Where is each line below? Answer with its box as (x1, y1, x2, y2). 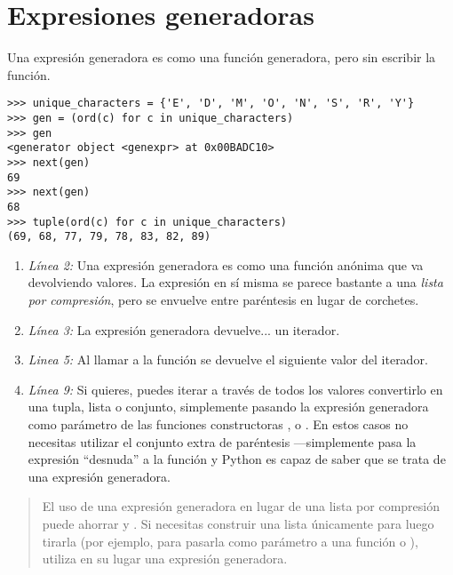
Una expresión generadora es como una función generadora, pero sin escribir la (7, 48, 436, 67)
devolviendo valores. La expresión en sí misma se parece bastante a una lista (28, 273, 443, 291)
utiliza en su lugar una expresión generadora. (42, 549, 288, 568)
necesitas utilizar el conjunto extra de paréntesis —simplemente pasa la (28, 432, 417, 451)
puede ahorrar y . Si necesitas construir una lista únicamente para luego (42, 515, 434, 532)
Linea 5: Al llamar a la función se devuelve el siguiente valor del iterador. (28, 350, 428, 369)
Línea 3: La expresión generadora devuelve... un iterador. (28, 320, 340, 339)
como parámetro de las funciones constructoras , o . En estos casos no (28, 415, 409, 434)
